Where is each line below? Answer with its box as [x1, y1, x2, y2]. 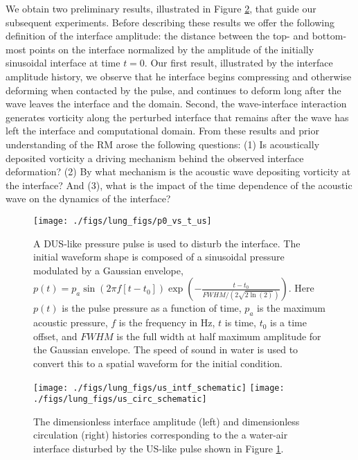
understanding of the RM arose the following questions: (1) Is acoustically [6, 136, 320, 151]
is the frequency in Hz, [118, 315, 215, 330]
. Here [288, 281, 314, 295]
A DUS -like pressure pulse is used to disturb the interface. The [33, 236, 301, 250]
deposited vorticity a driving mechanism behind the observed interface [6, 150, 304, 165]
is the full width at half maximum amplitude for [116, 328, 321, 343]
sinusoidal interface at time [6, 55, 120, 70]
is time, [224, 315, 256, 330]
